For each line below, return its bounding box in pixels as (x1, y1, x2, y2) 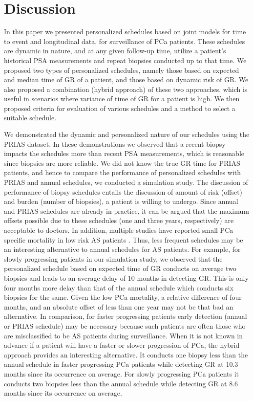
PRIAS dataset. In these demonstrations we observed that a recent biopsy (4, 138, 226, 149)
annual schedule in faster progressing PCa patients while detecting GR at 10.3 (4, 359, 238, 369)
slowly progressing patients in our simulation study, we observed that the (4, 253, 223, 264)
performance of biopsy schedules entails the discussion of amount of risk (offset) (4, 186, 243, 197)
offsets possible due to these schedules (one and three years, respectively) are (4, 215, 234, 225)
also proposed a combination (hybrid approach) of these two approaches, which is (4, 84, 248, 94)
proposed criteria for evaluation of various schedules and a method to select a (4, 103, 235, 113)
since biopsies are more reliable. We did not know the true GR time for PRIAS (4, 157, 240, 168)
